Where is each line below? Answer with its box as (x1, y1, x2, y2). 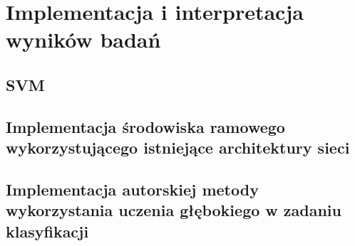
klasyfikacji (6, 220, 89, 242)
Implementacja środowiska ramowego (6, 115, 285, 137)
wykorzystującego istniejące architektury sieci (6, 137, 350, 159)
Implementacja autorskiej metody (6, 178, 259, 200)
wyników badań (6, 25, 161, 54)
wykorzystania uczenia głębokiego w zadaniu (6, 199, 341, 221)
